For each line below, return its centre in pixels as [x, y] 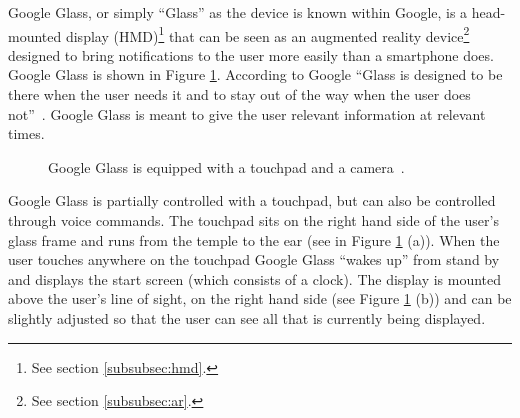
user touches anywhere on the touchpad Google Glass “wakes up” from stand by [254, 259]
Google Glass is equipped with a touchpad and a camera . [226, 166]
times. [26, 133]
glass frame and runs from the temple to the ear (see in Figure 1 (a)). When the [254, 239]
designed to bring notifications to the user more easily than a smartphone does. [251, 54]
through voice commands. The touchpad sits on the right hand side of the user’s [253, 220]
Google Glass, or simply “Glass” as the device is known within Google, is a [238, 12]
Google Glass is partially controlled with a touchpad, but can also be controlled [252, 200]
